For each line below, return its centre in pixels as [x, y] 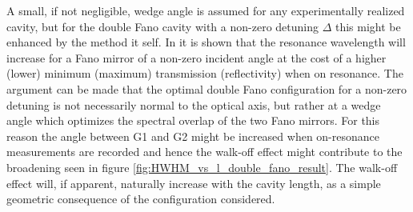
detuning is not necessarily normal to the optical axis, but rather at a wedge [194, 104]
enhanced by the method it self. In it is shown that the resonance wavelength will [206, 42]
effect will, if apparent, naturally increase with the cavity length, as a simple [194, 183]
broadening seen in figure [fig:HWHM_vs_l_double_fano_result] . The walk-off [202, 167]
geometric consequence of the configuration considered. [141, 199]
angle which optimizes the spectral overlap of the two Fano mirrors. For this [193, 120]
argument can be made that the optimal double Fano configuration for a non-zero [207, 88]
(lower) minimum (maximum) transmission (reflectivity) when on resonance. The [205, 73]
